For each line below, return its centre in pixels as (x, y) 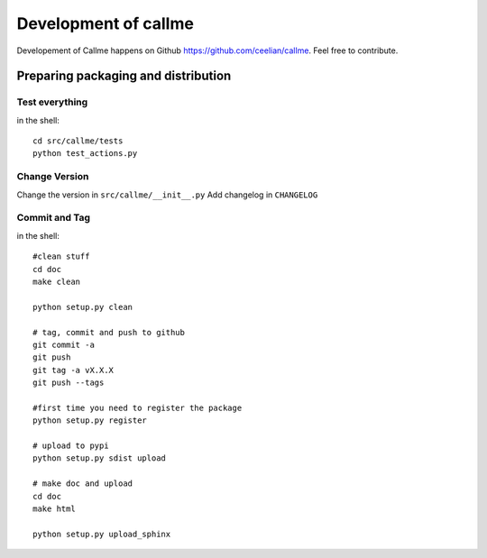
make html (54, 508)
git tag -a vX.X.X (74, 370)
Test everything (52, 102)
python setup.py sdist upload (100, 458)
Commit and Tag (53, 218)
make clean (57, 281)
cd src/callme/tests (78, 141)
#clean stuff (61, 256)
